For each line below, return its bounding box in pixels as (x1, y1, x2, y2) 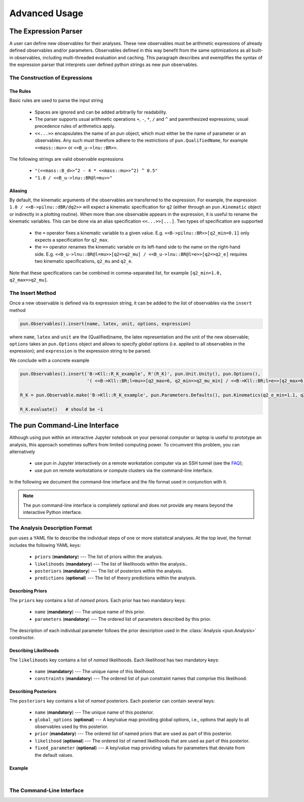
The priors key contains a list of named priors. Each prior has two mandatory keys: (9, 597, 186, 603)
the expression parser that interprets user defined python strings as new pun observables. (9, 61, 199, 68)
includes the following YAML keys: (9, 542, 81, 548)
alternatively (9, 448, 35, 455)
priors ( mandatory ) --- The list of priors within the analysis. (34, 553, 163, 560)
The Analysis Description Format (9, 525, 92, 531)
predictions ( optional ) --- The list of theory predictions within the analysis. (34, 575, 197, 581)
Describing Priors (9, 588, 48, 594)
